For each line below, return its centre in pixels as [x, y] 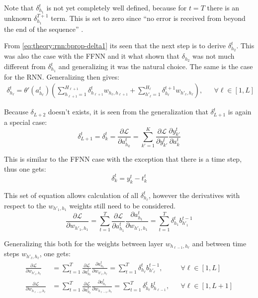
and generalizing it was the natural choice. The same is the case [156, 66]
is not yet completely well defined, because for [117, 7]
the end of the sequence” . [44, 29]
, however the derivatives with [194, 195]
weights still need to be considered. [123, 205]
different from [25, 66]
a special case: [26, 122]
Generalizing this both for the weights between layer [84, 243]
